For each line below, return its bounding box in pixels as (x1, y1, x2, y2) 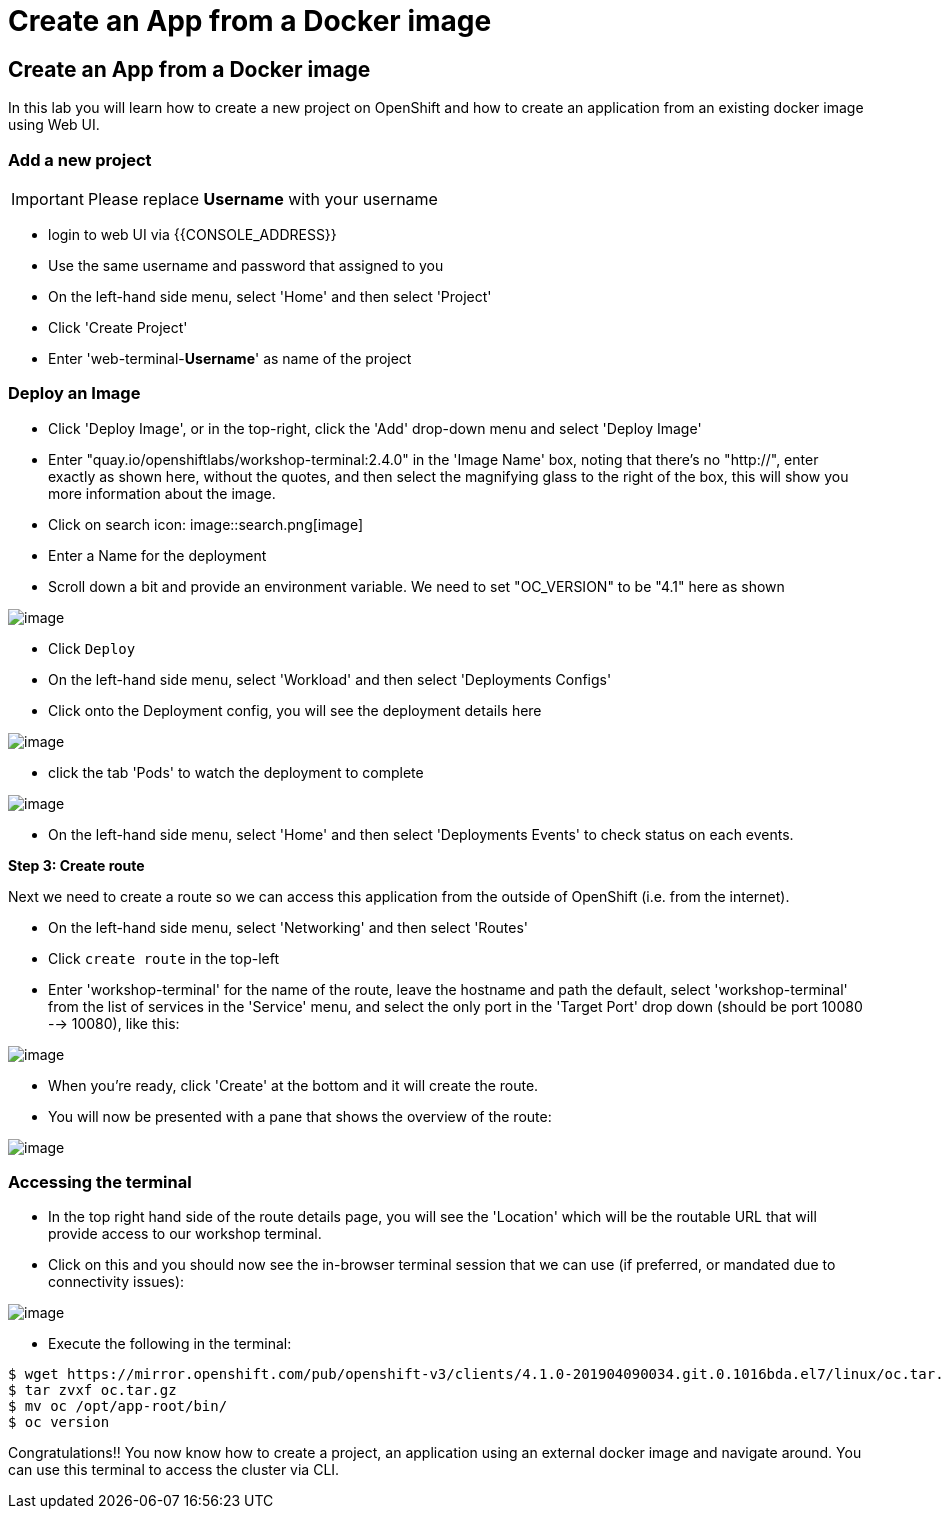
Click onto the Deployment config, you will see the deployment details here (48, 701, 542, 719)
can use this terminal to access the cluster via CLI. (8, 1461, 340, 1479)
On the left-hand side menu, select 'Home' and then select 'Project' (48, 287, 492, 305)
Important (11, 188, 84, 209)
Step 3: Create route (8, 856, 145, 874)
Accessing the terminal (8, 1172, 192, 1193)
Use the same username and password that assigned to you (48, 256, 444, 274)
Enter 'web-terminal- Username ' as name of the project (48, 349, 412, 367)
